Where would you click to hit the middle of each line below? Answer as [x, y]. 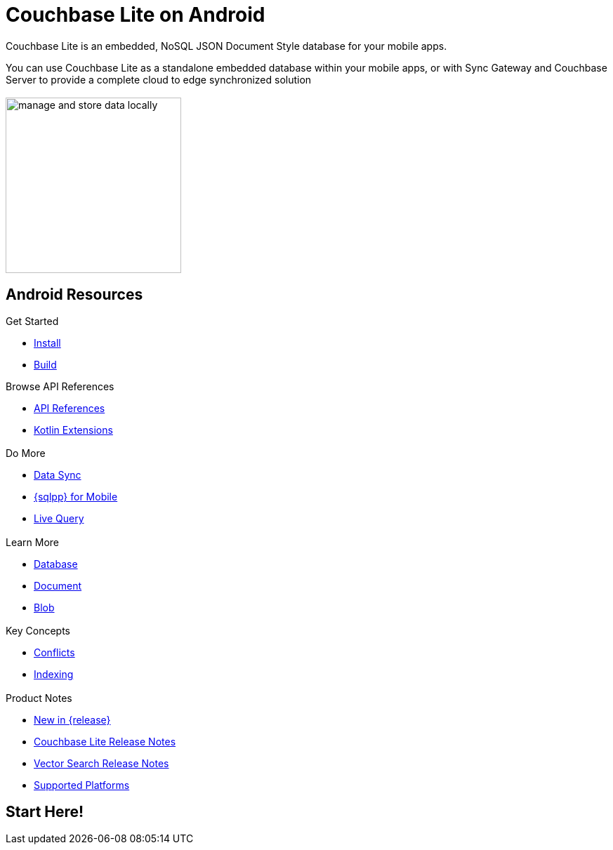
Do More [26, 453]
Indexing [54, 675]
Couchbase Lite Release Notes [105, 741]
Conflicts [54, 653]
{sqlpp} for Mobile [76, 497]
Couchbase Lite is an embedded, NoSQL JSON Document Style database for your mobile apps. [226, 46]
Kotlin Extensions [73, 430]
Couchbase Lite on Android [136, 15]
